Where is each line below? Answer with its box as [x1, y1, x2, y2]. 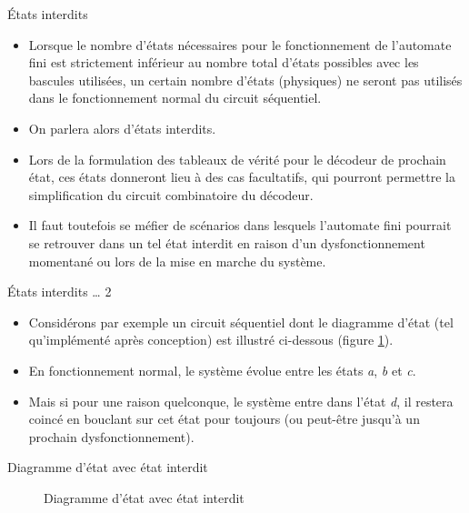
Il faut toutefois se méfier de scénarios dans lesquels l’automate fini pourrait [28, 216, 452, 235]
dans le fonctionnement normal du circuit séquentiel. [28, 88, 322, 107]
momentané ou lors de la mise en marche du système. [28, 251, 326, 270]
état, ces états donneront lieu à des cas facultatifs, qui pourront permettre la [28, 167, 455, 186]
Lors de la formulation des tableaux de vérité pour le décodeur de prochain [28, 149, 446, 168]
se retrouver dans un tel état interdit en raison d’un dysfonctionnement [28, 233, 425, 252]
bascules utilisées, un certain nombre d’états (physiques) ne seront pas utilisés [28, 70, 463, 89]
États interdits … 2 [7, 282, 112, 301]
